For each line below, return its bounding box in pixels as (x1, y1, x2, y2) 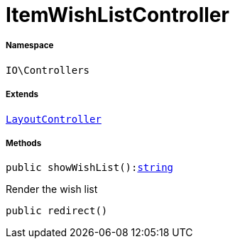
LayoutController (6, 113, 102, 125)
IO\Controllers (6, 64, 90, 76)
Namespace (6, 40, 54, 51)
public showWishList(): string (6, 162, 174, 174)
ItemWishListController (6, 3, 229, 27)
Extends (6, 89, 39, 100)
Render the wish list (6, 183, 98, 196)
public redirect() (6, 205, 108, 217)
